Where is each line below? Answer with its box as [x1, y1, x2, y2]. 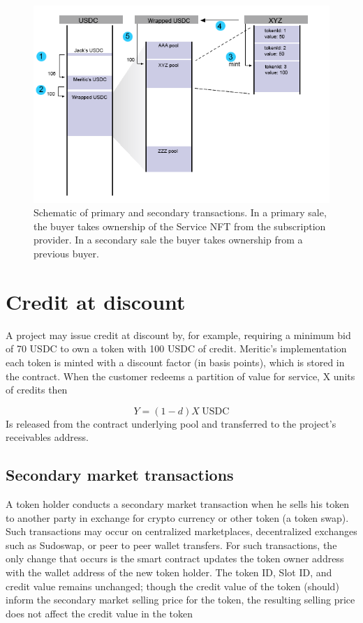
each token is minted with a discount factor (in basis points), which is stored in [6, 354, 345, 369]
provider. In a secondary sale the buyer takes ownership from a [34, 232, 303, 247]
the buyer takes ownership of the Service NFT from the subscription [34, 218, 326, 233]
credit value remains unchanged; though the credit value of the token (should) [6, 578, 339, 593]
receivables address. [6, 430, 89, 444]
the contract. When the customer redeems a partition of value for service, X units [6, 368, 355, 383]
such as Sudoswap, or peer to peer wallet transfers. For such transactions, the [6, 537, 337, 552]
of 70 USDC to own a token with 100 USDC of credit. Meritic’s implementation [6, 341, 347, 356]
